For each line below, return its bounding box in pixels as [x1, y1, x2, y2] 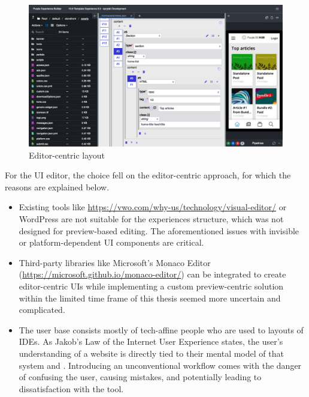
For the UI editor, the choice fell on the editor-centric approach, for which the [5, 169, 291, 181]
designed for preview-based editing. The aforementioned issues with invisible [19, 224, 299, 237]
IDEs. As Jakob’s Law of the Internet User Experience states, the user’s [19, 335, 283, 348]
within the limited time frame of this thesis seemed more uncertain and [19, 291, 281, 304]
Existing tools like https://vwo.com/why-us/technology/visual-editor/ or [19, 201, 287, 213]
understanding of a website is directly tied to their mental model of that [19, 347, 284, 359]
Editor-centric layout [29, 148, 105, 161]
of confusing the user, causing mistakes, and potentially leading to [19, 371, 262, 383]
